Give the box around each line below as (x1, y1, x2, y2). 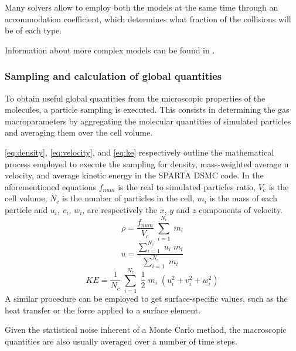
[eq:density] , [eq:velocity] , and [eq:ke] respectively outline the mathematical (5, 146, 274, 158)
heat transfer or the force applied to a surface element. (5, 303, 200, 316)
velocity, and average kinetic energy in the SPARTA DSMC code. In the (5, 169, 264, 181)
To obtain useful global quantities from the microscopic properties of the (5, 92, 266, 104)
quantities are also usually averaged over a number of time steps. (5, 335, 237, 347)
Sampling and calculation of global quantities (5, 69, 222, 83)
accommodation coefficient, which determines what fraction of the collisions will (5, 12, 291, 25)
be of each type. (5, 24, 62, 36)
